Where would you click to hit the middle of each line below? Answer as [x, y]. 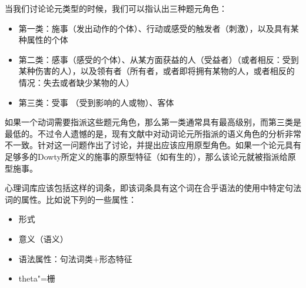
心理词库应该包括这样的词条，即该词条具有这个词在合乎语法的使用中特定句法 [153, 188]
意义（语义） [43, 238]
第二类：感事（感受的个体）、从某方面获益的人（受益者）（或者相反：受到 [159, 59]
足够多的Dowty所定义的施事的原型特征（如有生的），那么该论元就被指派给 [146, 156]
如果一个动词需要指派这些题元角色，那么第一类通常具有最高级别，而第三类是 [153, 122]
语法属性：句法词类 [56, 258]
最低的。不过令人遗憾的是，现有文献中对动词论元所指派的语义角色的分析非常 [153, 133]
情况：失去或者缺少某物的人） [76, 82]
